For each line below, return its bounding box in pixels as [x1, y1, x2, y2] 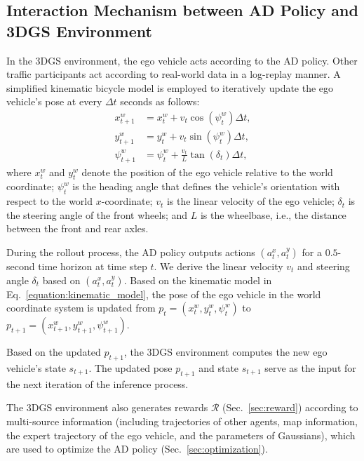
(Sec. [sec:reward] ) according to [222, 400, 358, 415]
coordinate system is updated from [6, 300, 156, 315]
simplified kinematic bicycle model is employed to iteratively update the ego [6, 80, 334, 95]
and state [198, 360, 239, 375]
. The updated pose [88, 360, 173, 375]
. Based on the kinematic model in [123, 272, 272, 287]
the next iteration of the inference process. [6, 376, 189, 391]
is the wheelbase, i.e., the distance [200, 207, 346, 222]
